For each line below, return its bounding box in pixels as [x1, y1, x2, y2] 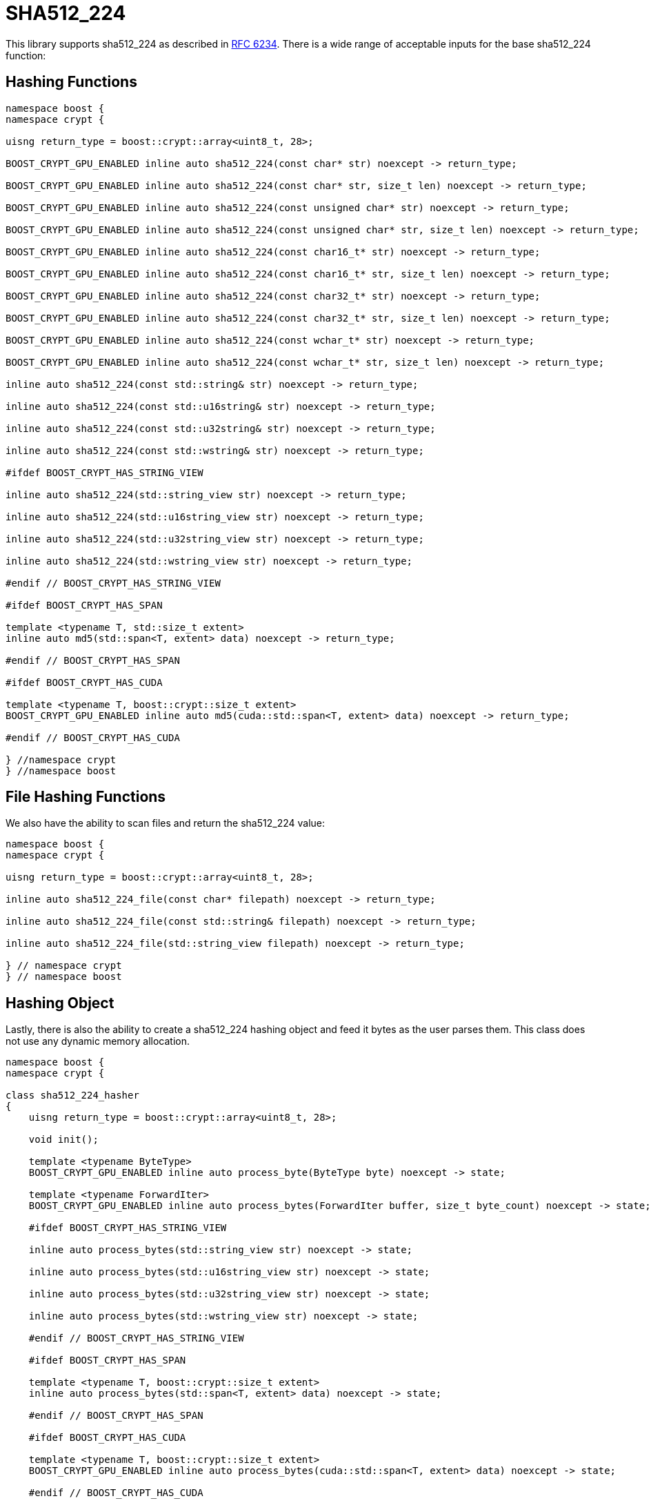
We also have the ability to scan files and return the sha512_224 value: [6, 817, 325, 829]
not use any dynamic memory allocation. [6, 1035, 190, 1048]
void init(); [28, 1134, 99, 1146]
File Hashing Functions [6, 788, 166, 806]
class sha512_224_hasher [6, 1090, 139, 1101]
